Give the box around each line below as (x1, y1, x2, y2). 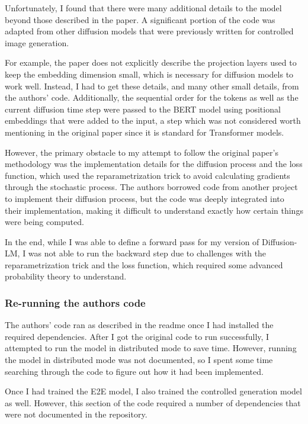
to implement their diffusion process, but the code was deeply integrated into (5, 192, 284, 204)
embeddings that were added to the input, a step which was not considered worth (5, 114, 301, 127)
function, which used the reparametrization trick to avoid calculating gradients (5, 169, 290, 181)
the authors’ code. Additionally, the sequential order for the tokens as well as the (5, 91, 299, 104)
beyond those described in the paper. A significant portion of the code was (5, 13, 275, 25)
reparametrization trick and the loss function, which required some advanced (5, 258, 283, 271)
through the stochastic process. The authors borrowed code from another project (5, 181, 298, 193)
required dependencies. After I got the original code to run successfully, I (5, 330, 269, 342)
